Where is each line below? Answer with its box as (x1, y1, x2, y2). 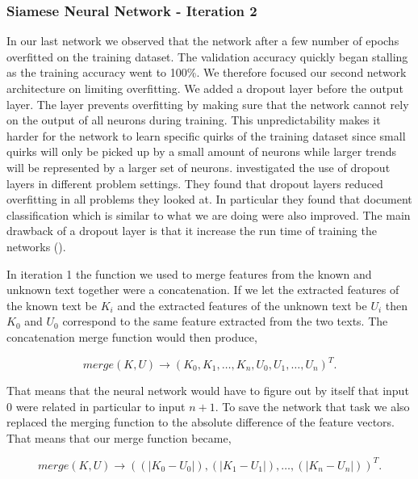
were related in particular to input (15, 397, 186, 414)
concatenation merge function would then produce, (6, 328, 257, 345)
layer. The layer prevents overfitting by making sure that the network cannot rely (6, 95, 409, 112)
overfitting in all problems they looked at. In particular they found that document (6, 191, 412, 208)
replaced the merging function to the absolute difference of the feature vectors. (6, 414, 395, 431)
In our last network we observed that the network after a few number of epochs (6, 32, 399, 49)
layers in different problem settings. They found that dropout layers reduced (6, 174, 383, 191)
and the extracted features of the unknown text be (117, 296, 367, 313)
